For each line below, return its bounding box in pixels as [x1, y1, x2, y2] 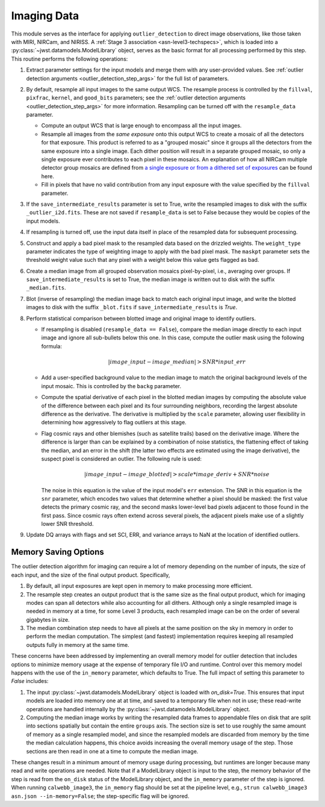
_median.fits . [26, 284, 66, 291]
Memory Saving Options [11, 547, 105, 557]
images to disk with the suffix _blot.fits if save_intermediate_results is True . [26, 304, 238, 311]
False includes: [11, 678, 49, 685]
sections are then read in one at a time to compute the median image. [26, 747, 199, 755]
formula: [41, 342, 63, 350]
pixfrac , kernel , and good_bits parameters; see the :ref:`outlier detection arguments [26, 94, 246, 102]
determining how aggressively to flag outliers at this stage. [41, 419, 187, 426]
